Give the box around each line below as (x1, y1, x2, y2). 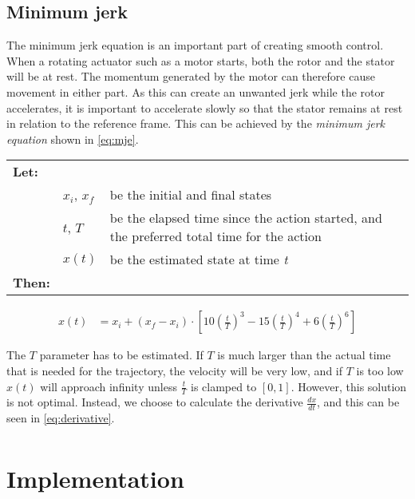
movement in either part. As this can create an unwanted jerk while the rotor (6, 83, 385, 100)
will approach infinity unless (40, 378, 177, 394)
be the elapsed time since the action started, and (109, 208, 382, 228)
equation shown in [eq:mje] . (6, 130, 139, 147)
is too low (356, 362, 404, 378)
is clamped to (191, 378, 257, 394)
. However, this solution (290, 378, 407, 394)
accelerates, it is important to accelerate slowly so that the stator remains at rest (6, 99, 403, 116)
